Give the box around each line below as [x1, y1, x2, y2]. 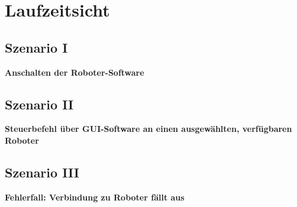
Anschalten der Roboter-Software [5, 66, 144, 78]
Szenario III [5, 163, 79, 181]
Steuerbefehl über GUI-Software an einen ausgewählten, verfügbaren [5, 122, 292, 135]
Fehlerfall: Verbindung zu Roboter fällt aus [5, 190, 185, 203]
